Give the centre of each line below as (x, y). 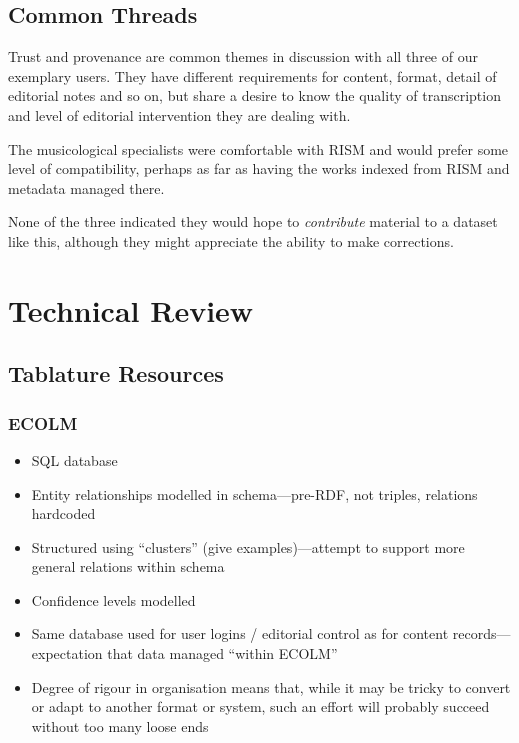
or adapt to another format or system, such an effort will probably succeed (260, 706)
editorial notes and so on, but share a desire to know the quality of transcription (254, 95)
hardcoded (63, 513)
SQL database (74, 459)
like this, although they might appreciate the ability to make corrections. (231, 240)
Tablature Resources (116, 373)
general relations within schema (128, 566)
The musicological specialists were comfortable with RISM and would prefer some (258, 148)
